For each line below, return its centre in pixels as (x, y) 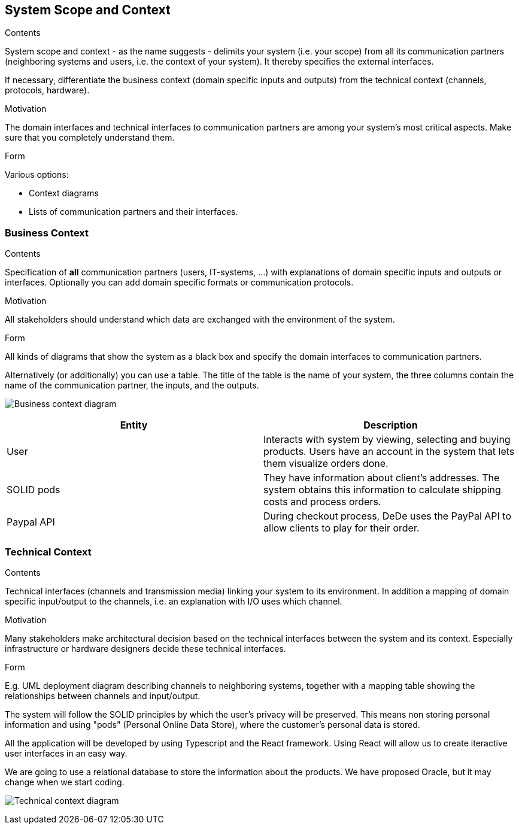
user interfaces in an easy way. (66, 753)
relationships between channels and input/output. (103, 696)
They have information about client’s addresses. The (382, 478)
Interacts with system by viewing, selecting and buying (387, 440)
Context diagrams (64, 193)
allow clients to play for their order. (342, 528)
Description (391, 425)
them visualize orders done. (326, 464)
